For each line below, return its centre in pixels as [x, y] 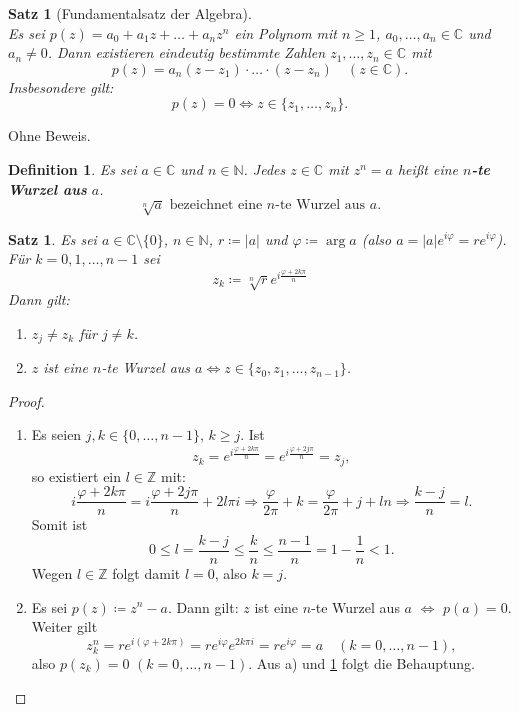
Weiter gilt [64, 626]
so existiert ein [76, 475]
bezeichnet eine [216, 205]
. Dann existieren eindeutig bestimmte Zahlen [186, 52]
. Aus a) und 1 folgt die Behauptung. [361, 662]
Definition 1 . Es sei [72, 168]
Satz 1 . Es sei [52, 238]
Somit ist [59, 524]
